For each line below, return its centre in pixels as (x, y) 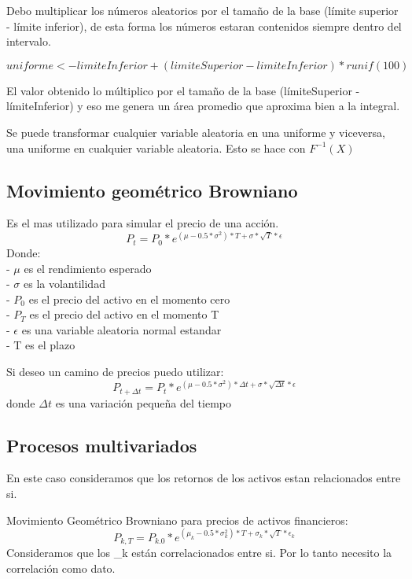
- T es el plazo (41, 345)
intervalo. (29, 41)
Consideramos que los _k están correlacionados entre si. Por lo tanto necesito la (199, 553)
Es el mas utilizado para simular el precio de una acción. (143, 223)
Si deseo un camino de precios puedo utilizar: (115, 372)
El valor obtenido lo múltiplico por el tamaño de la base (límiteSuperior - (183, 90)
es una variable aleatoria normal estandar (121, 329)
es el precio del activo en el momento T (124, 314)
